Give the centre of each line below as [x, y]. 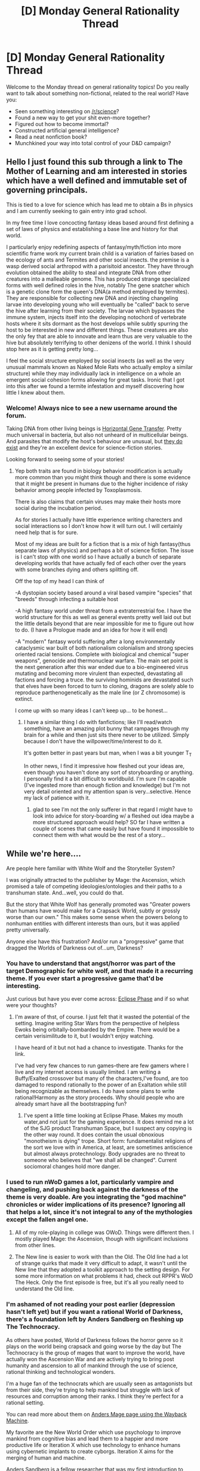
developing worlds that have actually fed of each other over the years [100, 563]
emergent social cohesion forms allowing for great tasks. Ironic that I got [96, 380]
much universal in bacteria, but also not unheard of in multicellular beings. [97, 435]
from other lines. [35, 1245]
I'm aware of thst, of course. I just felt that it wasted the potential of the [102, 1017]
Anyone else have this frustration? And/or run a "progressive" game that [95, 941]
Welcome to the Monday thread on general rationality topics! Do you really [98, 87]
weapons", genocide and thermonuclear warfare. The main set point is [101, 661]
